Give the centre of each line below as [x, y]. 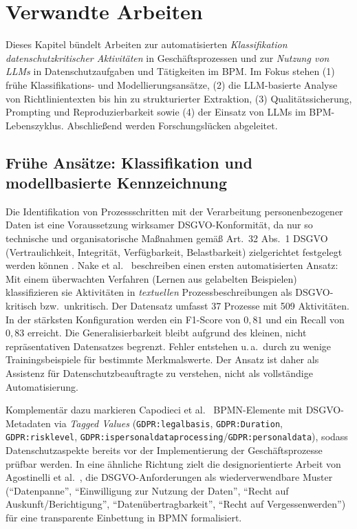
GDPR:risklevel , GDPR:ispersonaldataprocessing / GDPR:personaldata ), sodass [177, 436]
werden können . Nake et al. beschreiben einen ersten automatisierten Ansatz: [172, 265]
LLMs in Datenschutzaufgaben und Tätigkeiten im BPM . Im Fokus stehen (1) [170, 71]
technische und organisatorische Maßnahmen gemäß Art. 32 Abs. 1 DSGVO [167, 238]
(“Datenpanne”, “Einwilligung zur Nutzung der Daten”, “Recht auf [147, 490]
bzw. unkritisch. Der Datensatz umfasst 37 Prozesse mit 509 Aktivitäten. [194, 306]
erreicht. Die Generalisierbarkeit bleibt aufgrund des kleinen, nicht [167, 333]
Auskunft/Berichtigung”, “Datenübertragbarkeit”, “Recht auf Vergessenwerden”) [176, 504]
